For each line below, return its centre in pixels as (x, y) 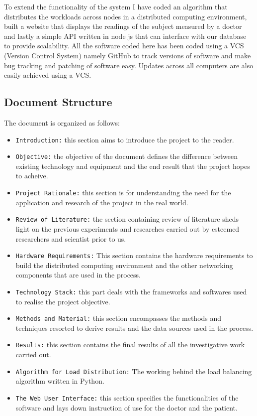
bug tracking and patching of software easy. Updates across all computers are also (129, 65)
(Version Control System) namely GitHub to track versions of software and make (128, 55)
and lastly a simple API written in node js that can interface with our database (125, 36)
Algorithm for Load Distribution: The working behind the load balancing (134, 371)
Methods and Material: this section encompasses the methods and (119, 318)
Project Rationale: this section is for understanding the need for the (123, 193)
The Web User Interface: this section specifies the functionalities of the (127, 397)
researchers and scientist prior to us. (71, 238)
